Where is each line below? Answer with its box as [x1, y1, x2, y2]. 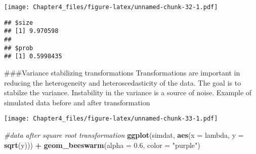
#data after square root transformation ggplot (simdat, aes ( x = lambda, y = [4, 129, 244, 140]
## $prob [4, 44, 33, 52]
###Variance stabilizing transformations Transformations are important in [4, 67, 240, 78]
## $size [4, 19, 33, 26]
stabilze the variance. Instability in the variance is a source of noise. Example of [4, 87, 252, 98]
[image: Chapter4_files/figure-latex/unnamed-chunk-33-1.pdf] [4, 115, 218, 123]
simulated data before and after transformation [4, 97, 150, 107]
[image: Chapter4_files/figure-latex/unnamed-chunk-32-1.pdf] [4, 4, 218, 11]
